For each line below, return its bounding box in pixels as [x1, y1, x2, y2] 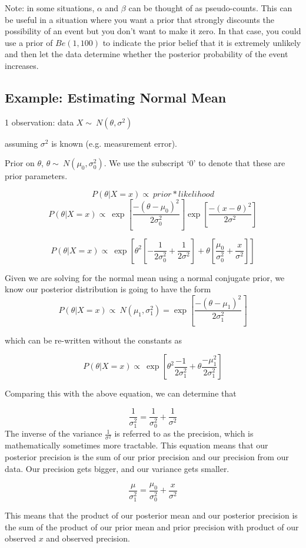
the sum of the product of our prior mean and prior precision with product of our [5, 520, 299, 533]
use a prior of [5, 36, 53, 48]
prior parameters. [5, 170, 68, 182]
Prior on [5, 157, 35, 169]
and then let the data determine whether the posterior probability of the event [5, 48, 288, 60]
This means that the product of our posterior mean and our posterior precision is [5, 509, 298, 521]
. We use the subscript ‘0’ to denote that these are [104, 157, 285, 169]
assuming [5, 137, 38, 149]
